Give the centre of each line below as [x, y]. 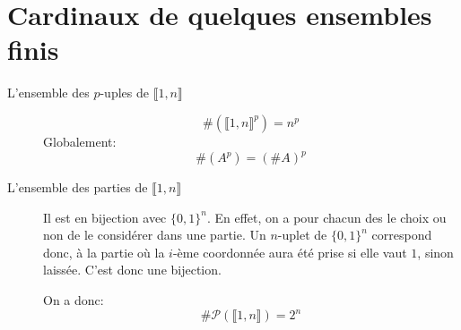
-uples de [124, 93]
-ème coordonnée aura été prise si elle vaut [290, 252]
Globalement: [80, 141]
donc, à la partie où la [104, 252]
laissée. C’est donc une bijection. [132, 270]
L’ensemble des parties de [78, 187]
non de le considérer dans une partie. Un [155, 235]
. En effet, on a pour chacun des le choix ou [326, 217]
